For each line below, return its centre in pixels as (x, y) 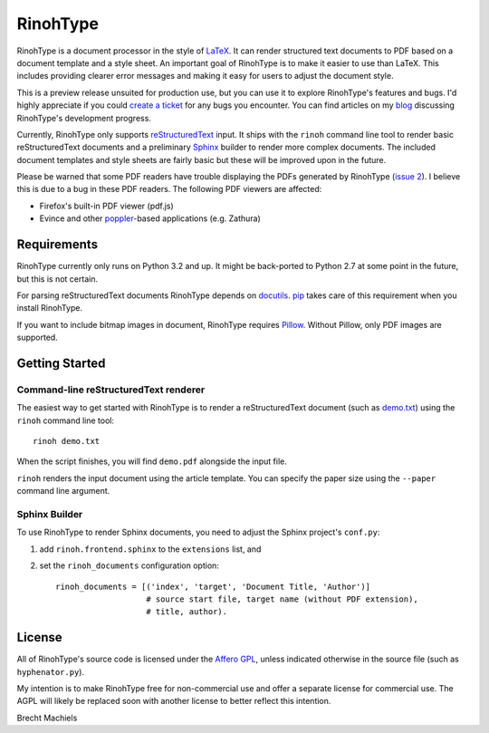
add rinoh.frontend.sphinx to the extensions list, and (150, 549)
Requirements (58, 245)
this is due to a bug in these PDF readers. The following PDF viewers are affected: (169, 189)
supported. (37, 338)
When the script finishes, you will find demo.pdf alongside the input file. (152, 461)
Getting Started (61, 363)
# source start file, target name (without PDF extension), (282, 599)
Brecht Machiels (47, 718)
